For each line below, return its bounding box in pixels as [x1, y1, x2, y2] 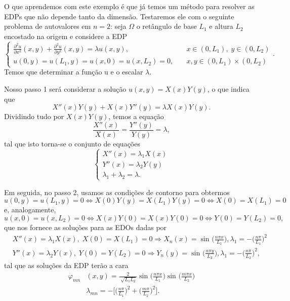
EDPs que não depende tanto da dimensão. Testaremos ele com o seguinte [4, 11, 234, 21]
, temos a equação [108, 111, 164, 122]
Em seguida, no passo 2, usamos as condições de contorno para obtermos [4, 186, 230, 197]
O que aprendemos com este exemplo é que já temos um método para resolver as [4, 1, 255, 11]
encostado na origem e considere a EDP [4, 30, 128, 41]
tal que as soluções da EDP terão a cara [4, 260, 129, 271]
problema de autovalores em [4, 21, 91, 31]
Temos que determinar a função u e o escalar [4, 66, 143, 77]
